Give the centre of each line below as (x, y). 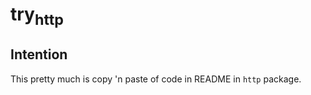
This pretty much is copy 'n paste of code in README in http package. (156, 79)
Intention (39, 54)
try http (37, 16)
